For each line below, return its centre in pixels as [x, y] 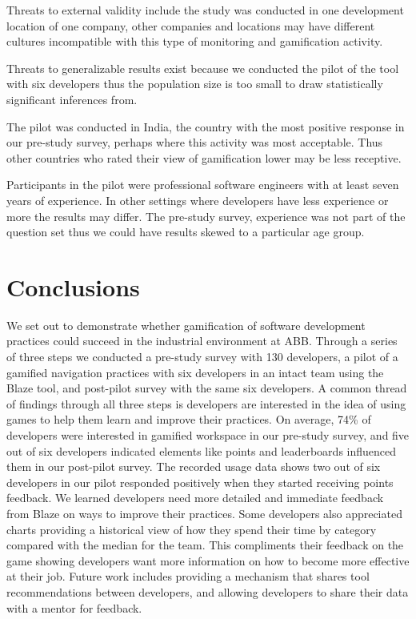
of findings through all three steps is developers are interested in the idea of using [206, 403]
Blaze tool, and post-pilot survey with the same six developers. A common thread [207, 388]
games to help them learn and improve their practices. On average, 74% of [189, 419]
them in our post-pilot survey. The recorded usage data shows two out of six [194, 466]
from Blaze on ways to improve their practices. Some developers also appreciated [204, 513]
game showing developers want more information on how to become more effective [208, 560]
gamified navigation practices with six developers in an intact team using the [195, 372]
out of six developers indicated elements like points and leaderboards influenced [202, 450]
